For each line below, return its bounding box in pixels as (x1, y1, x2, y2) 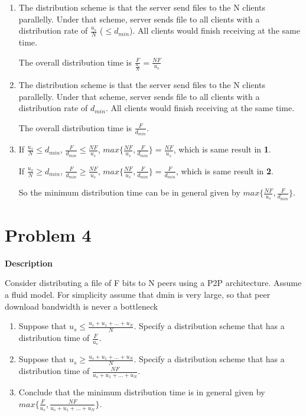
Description (5, 256, 53, 269)
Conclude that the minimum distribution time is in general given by (18, 386, 265, 398)
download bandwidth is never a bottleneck (5, 300, 158, 312)
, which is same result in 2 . (175, 164, 274, 177)
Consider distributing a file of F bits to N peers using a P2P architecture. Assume (5, 277, 302, 289)
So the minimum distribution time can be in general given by (18, 186, 240, 199)
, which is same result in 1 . (173, 143, 271, 155)
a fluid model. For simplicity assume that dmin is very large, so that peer (5, 288, 271, 300)
